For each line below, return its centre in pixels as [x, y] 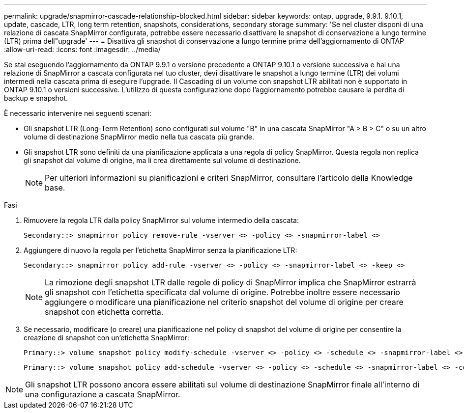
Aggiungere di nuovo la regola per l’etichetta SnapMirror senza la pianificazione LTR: [160, 250]
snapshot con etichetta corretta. [104, 312]
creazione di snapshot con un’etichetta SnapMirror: [106, 338]
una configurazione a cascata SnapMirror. [103, 394]
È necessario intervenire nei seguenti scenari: [78, 113]
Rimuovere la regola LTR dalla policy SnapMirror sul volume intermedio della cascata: [161, 220]
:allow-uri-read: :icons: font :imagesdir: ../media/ [82, 49]
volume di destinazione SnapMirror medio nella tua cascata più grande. [139, 137]
